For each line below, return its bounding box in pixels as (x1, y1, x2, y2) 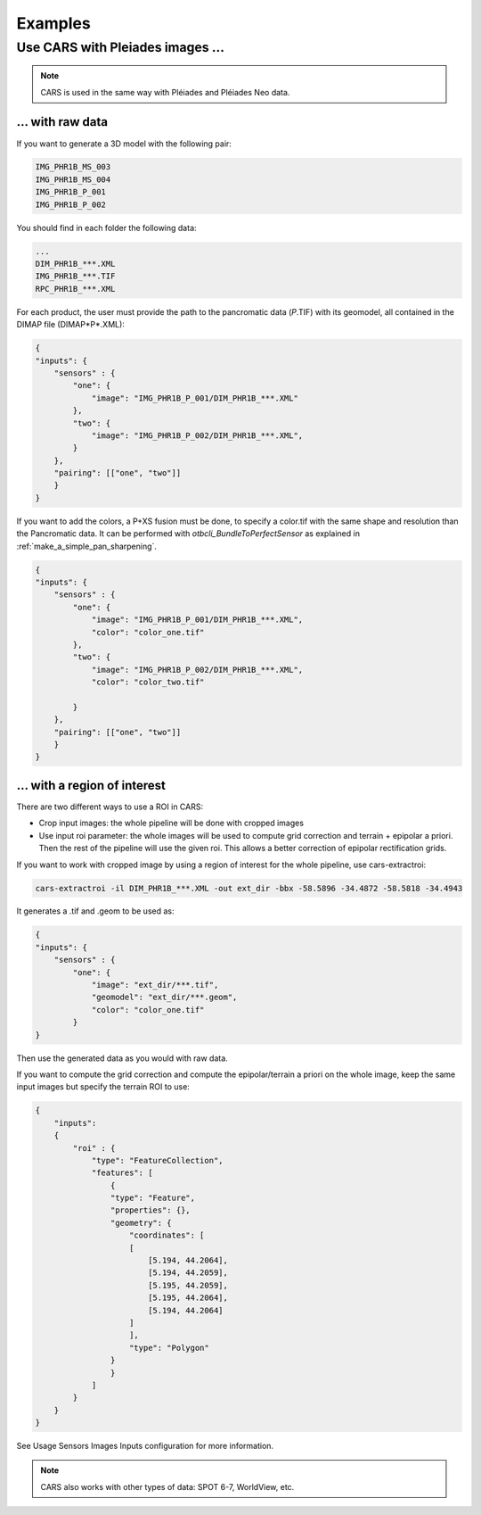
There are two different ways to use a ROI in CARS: (16, 801, 204, 812)
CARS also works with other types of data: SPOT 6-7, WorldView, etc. (40, 1481, 295, 1492)
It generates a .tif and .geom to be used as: (16, 906, 175, 916)
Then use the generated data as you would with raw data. (16, 1053, 229, 1064)
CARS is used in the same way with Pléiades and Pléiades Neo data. (40, 87, 290, 97)
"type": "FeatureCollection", (91, 1155, 224, 1165)
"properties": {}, (110, 1205, 191, 1215)
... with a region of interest (16, 777, 167, 793)
